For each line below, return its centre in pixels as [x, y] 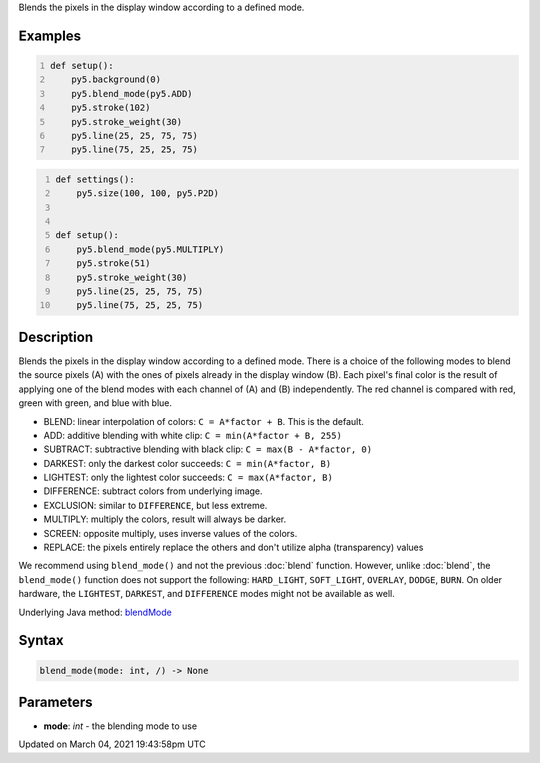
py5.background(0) [116, 79]
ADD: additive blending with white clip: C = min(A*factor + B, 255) [192, 435]
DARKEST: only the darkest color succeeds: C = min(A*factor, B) [187, 463]
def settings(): [95, 179]
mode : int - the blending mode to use [120, 726]
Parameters [55, 701]
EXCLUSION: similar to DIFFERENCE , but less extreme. [155, 505]
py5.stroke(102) [111, 108]
